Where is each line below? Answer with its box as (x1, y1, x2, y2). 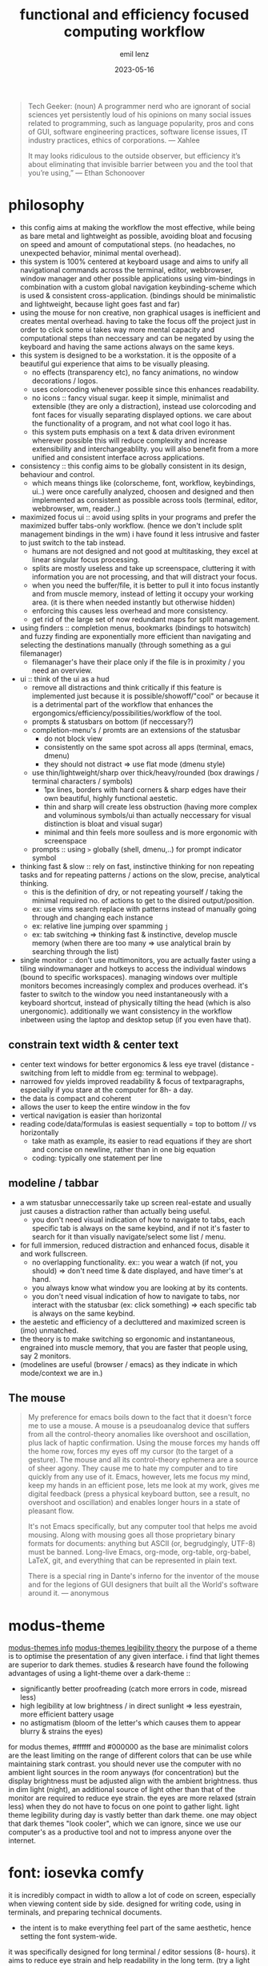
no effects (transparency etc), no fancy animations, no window (31, 367, 239, 377)
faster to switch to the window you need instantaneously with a (19, 989, 229, 999)
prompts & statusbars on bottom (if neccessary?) (31, 716, 194, 726)
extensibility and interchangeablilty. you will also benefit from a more (31, 443, 259, 454)
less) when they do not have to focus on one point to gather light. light (8, 1802, 240, 1811)
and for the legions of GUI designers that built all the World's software (27, 1580, 258, 1589)
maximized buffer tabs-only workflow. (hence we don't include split (19, 520, 242, 530)
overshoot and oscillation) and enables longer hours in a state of (27, 1498, 241, 1507)
